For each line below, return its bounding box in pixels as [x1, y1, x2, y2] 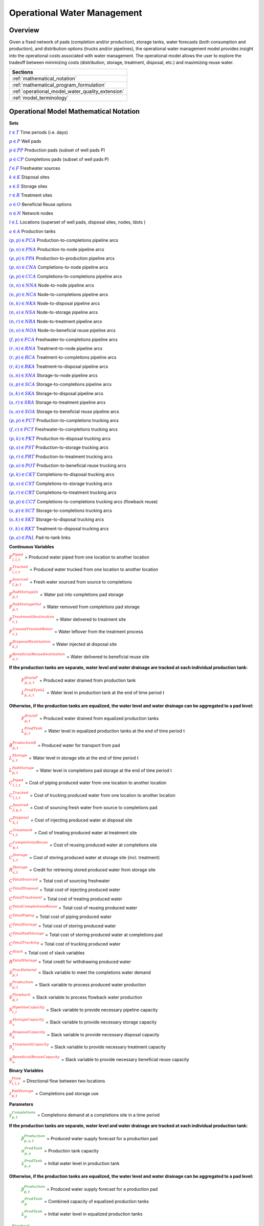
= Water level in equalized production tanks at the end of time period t [44, 728, 185, 734]
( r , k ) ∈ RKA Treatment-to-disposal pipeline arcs [9, 363, 109, 369]
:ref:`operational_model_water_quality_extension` [12, 88, 125, 95]
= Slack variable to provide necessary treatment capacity [50, 1044, 166, 1050]
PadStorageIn [12, 589, 39, 594]
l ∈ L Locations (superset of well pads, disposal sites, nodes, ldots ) [9, 219, 146, 225]
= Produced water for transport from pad [37, 742, 120, 748]
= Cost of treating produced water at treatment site [34, 829, 137, 836]
